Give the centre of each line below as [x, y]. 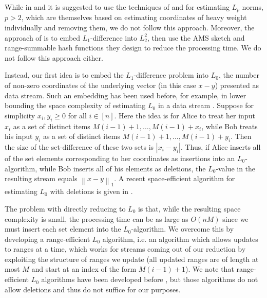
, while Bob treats [230, 126]
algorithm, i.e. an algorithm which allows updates [180, 239]
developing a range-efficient [47, 239]
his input [19, 136]
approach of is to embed [43, 37]
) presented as [237, 85]
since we [235, 218]
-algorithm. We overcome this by [183, 229]
